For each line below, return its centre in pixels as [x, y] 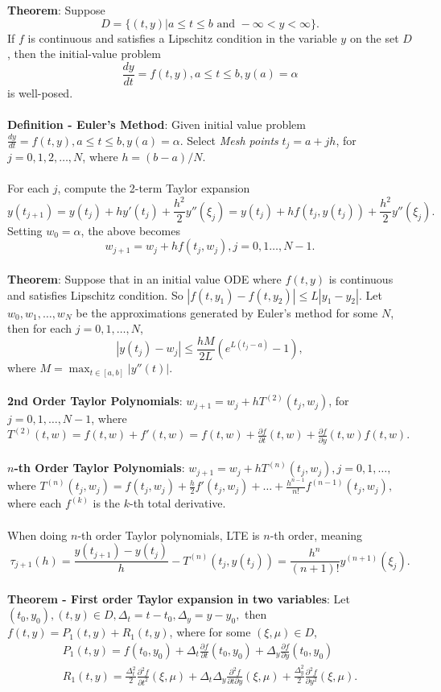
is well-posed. [40, 92]
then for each [40, 328]
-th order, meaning [316, 535]
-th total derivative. [178, 503]
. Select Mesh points [229, 140]
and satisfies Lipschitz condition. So [95, 294]
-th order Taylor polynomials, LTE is [169, 535]
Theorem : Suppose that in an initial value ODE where [144, 279]
